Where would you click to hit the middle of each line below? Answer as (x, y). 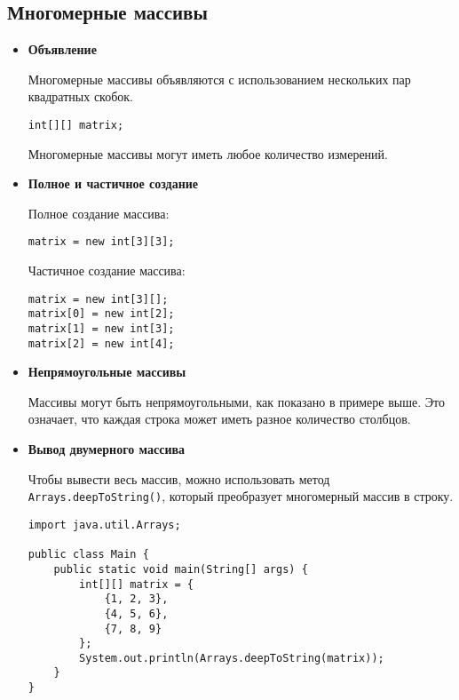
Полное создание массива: (99, 213)
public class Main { (88, 555)
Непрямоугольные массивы (107, 372)
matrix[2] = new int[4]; (101, 343)
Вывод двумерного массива (107, 449)
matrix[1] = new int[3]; (101, 328)
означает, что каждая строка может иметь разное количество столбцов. (219, 419)
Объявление (62, 49)
